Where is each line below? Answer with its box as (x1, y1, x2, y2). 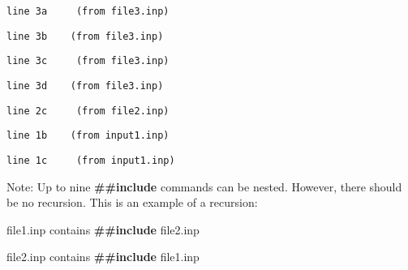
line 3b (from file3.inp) (6, 30, 164, 42)
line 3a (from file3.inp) (6, 6, 170, 17)
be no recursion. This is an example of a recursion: (6, 194, 258, 211)
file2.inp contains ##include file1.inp (6, 248, 200, 265)
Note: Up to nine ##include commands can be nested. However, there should (6, 178, 402, 195)
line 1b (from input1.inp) (6, 130, 170, 142)
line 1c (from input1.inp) (6, 154, 175, 166)
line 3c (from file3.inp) (6, 55, 170, 67)
